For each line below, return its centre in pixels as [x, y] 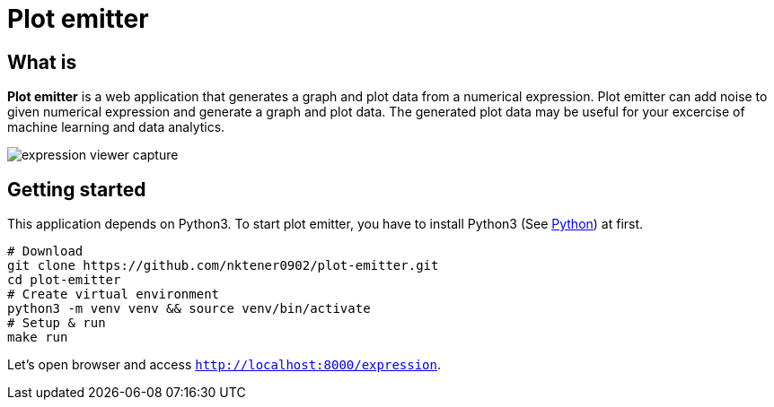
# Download [45, 251]
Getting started [77, 189]
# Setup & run [57, 323]
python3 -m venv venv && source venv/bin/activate [189, 309]
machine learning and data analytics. [116, 127]
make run [38, 338]
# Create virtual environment [114, 294]
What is [42, 62]
